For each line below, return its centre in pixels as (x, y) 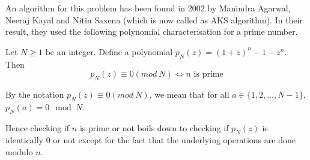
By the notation (35, 94)
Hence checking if (38, 127)
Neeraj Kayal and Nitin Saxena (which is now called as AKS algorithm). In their (154, 19)
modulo (19, 151)
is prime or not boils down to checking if (154, 127)
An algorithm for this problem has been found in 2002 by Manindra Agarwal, (148, 8)
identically (25, 140)
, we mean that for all (189, 94)
